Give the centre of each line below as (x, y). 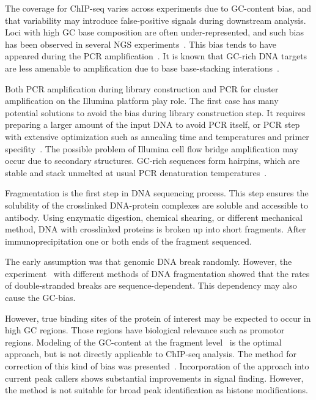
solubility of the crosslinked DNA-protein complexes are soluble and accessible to (156, 205)
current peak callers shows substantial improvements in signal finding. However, (154, 378)
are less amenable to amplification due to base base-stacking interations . (142, 68)
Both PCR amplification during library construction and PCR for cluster (142, 88)
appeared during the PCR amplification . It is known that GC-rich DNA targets (156, 56)
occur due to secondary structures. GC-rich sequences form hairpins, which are (152, 161)
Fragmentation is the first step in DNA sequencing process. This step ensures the (157, 193)
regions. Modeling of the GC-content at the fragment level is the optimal (143, 342)
